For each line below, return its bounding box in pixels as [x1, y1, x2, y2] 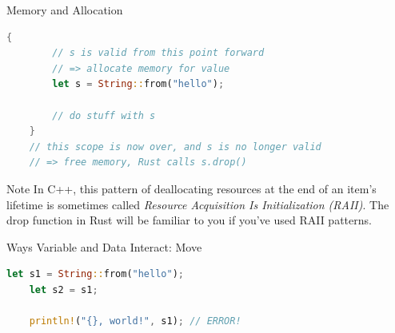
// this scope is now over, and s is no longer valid [29, 141, 321, 153]
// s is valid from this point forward [52, 47, 265, 59]
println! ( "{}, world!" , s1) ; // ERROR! [29, 315, 241, 327]
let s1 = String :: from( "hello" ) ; [6, 268, 185, 280]
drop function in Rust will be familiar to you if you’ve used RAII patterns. [6, 212, 372, 228]
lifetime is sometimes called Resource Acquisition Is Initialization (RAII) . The [6, 196, 389, 212]
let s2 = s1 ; [29, 283, 98, 295]
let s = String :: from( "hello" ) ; [52, 78, 225, 90]
